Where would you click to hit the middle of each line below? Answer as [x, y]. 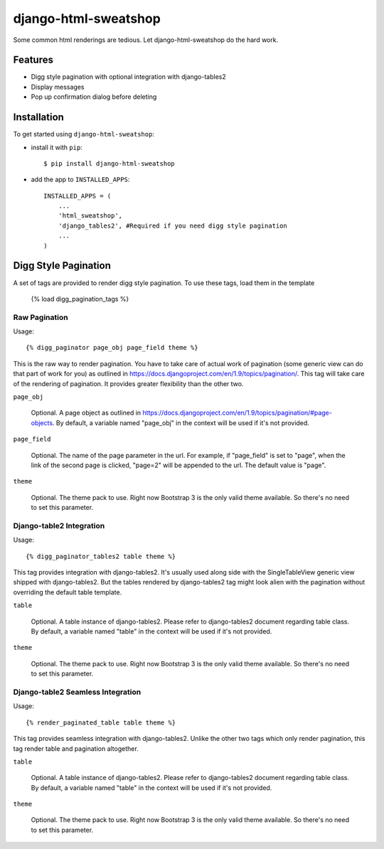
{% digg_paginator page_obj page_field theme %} [112, 348]
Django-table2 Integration [59, 525]
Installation [38, 117]
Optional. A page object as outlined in [86, 413]
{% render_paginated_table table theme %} [101, 722]
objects [42, 422]
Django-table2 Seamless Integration [77, 692]
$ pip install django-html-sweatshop [110, 163]
